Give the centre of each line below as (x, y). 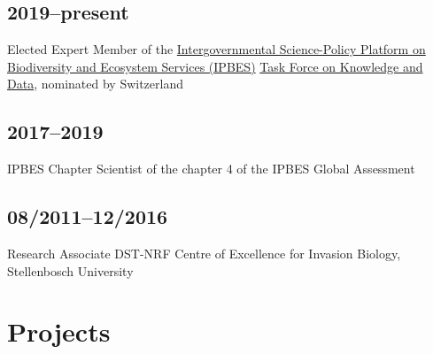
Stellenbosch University (70, 270)
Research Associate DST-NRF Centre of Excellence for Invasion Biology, (204, 253)
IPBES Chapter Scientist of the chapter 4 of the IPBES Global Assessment (211, 169)
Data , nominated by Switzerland (95, 84)
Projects (59, 331)
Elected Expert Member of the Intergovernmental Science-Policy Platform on (216, 49)
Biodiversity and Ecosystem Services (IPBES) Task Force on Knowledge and (215, 66)
